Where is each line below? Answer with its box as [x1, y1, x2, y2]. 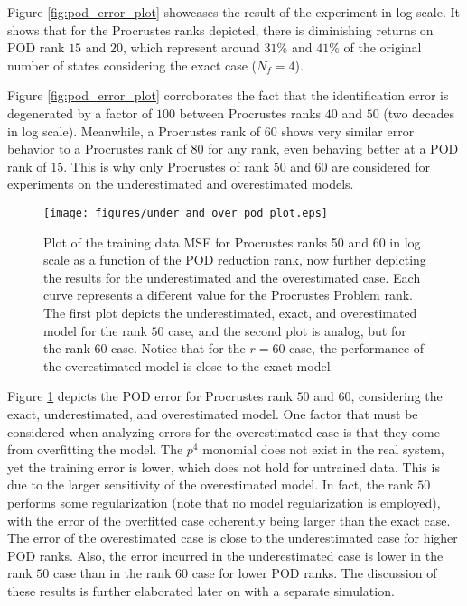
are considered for [332, 156, 430, 175]
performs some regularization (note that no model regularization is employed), [7, 492, 441, 511]
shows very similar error [281, 121, 415, 140]
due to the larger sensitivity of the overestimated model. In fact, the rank [7, 475, 414, 494]
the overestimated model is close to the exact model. [43, 356, 334, 375]
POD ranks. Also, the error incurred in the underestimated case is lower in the [7, 545, 444, 564]
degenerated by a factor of [7, 103, 153, 122]
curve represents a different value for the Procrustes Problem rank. [43, 285, 413, 304]
